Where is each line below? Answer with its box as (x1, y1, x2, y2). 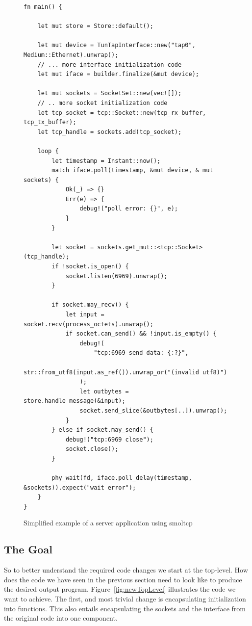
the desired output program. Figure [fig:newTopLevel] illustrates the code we (4, 584, 236, 594)
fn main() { (24, 3, 62, 10)
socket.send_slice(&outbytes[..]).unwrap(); (79, 407, 227, 414)
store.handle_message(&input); (24, 397, 126, 405)
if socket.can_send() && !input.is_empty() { (65, 330, 217, 338)
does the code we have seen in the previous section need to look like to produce (4, 574, 242, 584)
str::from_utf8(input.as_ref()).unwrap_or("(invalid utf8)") (24, 368, 227, 376)
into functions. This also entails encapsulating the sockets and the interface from (4, 603, 246, 613)
